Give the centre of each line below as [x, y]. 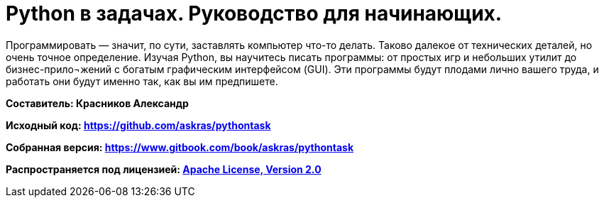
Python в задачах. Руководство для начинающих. [254, 13]
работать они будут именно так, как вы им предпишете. [142, 81]
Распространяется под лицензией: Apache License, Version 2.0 [164, 169]
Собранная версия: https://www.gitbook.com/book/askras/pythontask [180, 147]
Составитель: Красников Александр [97, 103]
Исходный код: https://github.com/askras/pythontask [138, 125]
